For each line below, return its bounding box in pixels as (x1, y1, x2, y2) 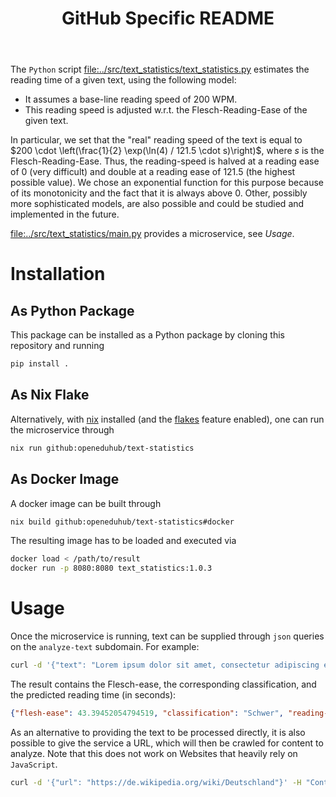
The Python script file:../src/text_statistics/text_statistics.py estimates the (10, 63, 310, 76)
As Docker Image (10, 471, 120, 488)
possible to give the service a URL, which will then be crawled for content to (10, 737, 324, 749)
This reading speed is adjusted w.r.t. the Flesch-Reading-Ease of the (24, 104, 308, 116)
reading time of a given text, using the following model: (10, 74, 237, 86)
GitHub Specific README (61, 7, 275, 30)
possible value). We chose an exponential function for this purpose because (10, 177, 324, 189)
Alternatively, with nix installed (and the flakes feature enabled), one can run (10, 413, 325, 425)
